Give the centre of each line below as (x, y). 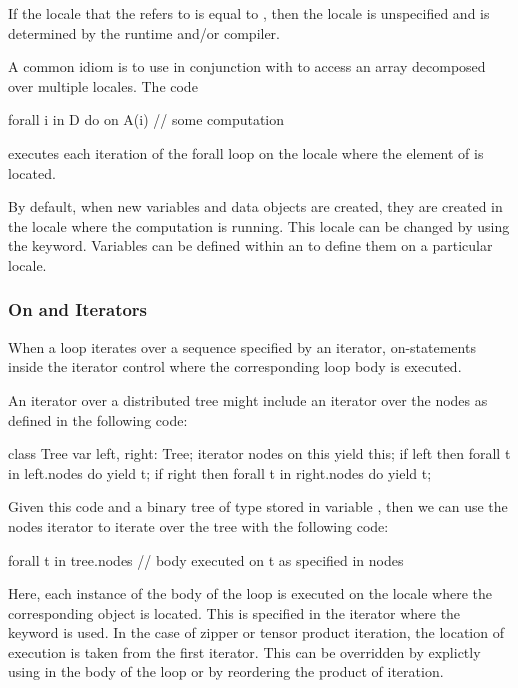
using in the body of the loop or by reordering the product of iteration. (226, 671)
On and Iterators (78, 309)
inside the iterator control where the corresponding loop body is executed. (235, 366)
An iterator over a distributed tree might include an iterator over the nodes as (248, 399)
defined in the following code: (98, 419)
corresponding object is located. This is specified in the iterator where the (234, 612)
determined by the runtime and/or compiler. (144, 32)
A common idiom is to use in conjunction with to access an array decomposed (247, 66)
